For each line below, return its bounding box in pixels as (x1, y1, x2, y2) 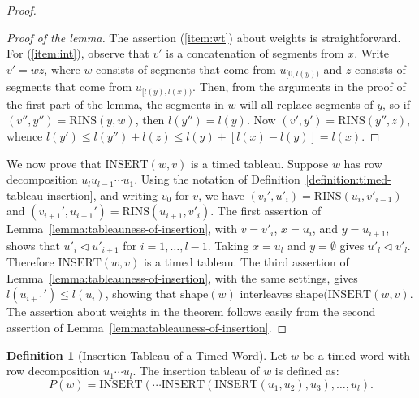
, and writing (93, 186, 158, 203)
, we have (198, 186, 244, 203)
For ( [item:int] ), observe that (6, 45, 149, 62)
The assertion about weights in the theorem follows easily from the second (6, 303, 376, 320)
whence (6, 128, 43, 144)
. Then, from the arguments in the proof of (192, 78, 406, 95)
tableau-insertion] (6, 186, 93, 203)
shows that (6, 236, 60, 253)
